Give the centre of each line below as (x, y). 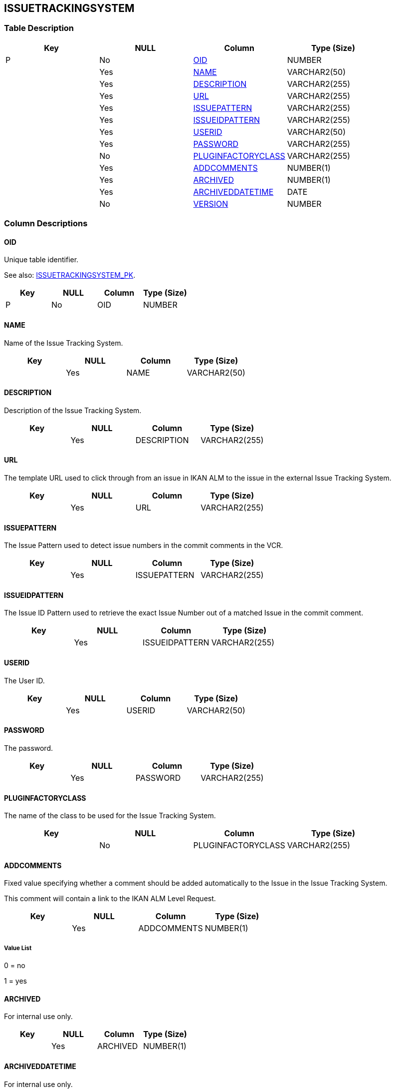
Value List (18, 948)
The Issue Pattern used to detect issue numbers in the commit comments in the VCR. (144, 545)
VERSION (211, 204)
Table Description (39, 28)
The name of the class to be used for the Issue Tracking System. (110, 816)
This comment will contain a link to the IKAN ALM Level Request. (110, 899)
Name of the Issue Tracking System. (64, 343)
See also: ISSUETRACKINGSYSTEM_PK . (70, 275)
